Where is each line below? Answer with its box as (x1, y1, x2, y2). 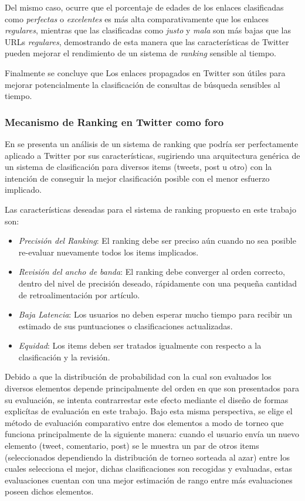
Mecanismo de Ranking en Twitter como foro (5, 114, 224, 129)
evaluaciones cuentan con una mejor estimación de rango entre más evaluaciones (5, 473, 293, 486)
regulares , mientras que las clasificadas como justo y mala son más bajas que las (5, 24, 291, 36)
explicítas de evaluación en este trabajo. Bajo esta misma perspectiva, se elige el (5, 405, 293, 417)
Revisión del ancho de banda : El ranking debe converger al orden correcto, (18, 265, 285, 278)
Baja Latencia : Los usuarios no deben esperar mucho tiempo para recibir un (18, 308, 293, 321)
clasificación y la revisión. (18, 350, 110, 363)
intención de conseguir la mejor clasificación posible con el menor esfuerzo (5, 172, 270, 184)
